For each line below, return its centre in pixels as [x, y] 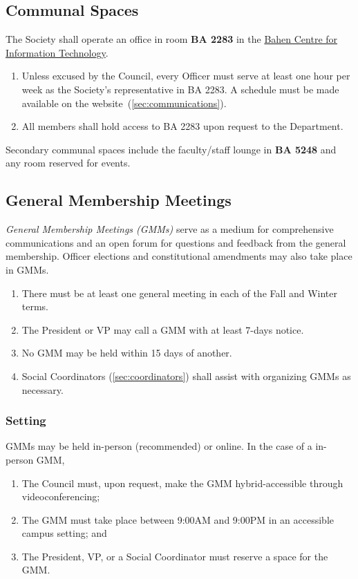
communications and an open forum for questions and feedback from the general [176, 242]
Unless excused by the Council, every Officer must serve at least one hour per [186, 76]
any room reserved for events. [68, 163]
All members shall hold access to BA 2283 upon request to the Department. [182, 126]
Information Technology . [57, 52]
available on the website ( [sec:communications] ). [124, 103]
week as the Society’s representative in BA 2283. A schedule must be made [180, 89]
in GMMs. [27, 269]
